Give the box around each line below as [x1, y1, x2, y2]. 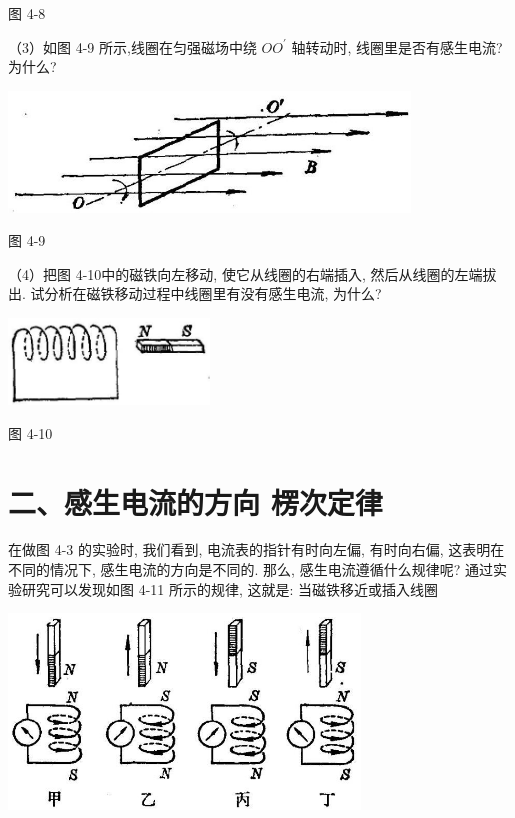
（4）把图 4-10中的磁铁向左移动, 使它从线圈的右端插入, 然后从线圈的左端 [8, 263, 483, 284]
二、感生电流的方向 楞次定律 [8, 481, 383, 522]
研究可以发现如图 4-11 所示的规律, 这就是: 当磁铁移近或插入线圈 [21, 578, 439, 599]
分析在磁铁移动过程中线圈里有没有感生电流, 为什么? [44, 283, 382, 304]
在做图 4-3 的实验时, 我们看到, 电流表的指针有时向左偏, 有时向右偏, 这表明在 [8, 539, 505, 560]
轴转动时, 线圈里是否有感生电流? [291, 36, 503, 57]
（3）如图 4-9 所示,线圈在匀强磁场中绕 [8, 36, 257, 57]
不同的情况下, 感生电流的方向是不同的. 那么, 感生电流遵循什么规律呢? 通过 [8, 559, 493, 580]
